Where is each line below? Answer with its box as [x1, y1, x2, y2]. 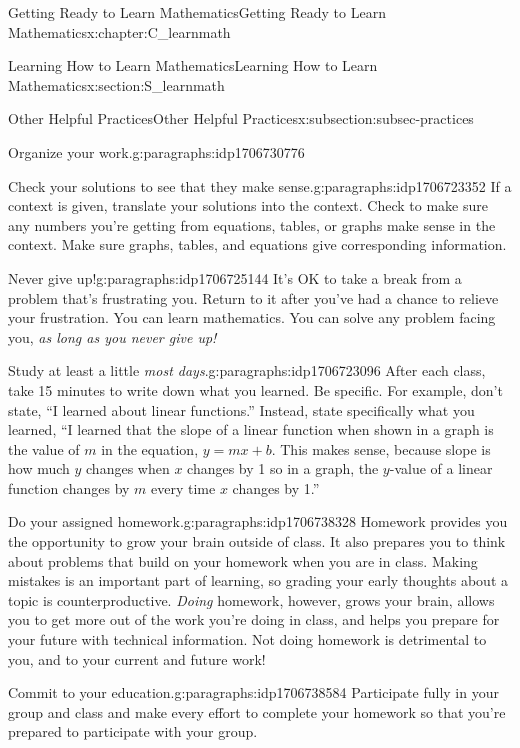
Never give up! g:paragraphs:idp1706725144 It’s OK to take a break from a [8, 267, 462, 288]
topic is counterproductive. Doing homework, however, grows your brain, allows [8, 589, 495, 610]
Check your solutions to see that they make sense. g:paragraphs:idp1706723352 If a [8, 175, 512, 196]
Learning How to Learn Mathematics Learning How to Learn [8, 55, 378, 76]
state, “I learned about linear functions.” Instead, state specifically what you [8, 399, 475, 420]
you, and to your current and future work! [8, 648, 266, 669]
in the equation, [101, 438, 199, 459]
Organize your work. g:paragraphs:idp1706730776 [8, 141, 305, 162]
